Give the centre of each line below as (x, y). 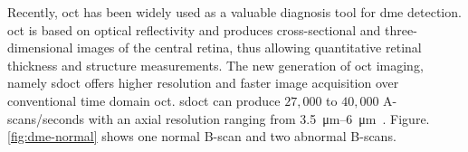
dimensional (40, 47)
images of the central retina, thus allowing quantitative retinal (249, 47)
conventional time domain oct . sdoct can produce (144, 100)
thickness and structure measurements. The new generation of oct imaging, (215, 65)
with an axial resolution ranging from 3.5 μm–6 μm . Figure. (259, 118)
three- (401, 29)
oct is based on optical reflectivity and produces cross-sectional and (194, 29)
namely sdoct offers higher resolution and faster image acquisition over (203, 83)
